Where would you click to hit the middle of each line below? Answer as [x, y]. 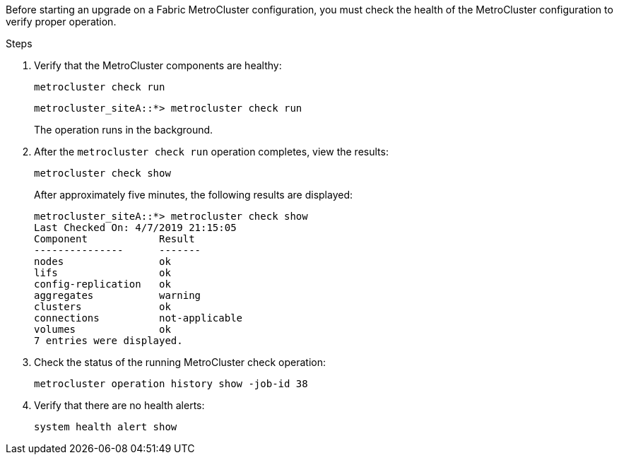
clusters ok [102, 307]
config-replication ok [102, 284]
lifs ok [102, 273]
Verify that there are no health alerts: [119, 405]
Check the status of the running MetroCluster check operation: [180, 362]
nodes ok [102, 261]
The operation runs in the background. [124, 130]
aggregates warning [118, 295]
